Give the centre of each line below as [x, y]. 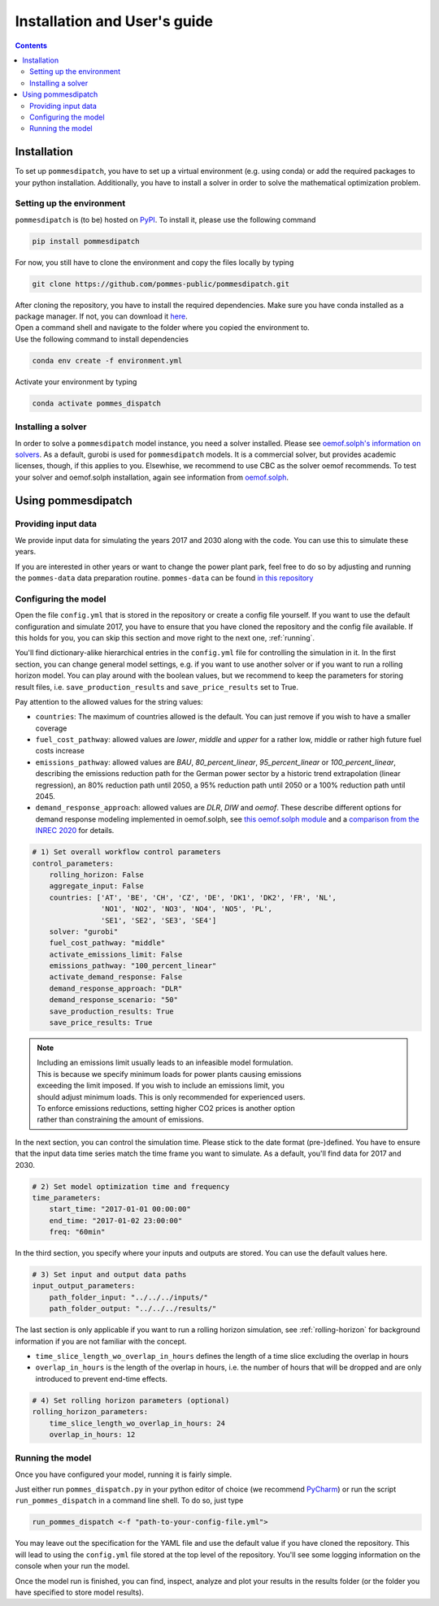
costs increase [60, 751]
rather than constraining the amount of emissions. [121, 1120]
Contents [31, 46]
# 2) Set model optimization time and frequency [131, 1186]
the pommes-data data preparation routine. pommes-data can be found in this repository [164, 578]
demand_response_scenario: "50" [114, 1000]
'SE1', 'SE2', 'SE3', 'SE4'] [159, 920]
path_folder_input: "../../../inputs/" [129, 1297]
